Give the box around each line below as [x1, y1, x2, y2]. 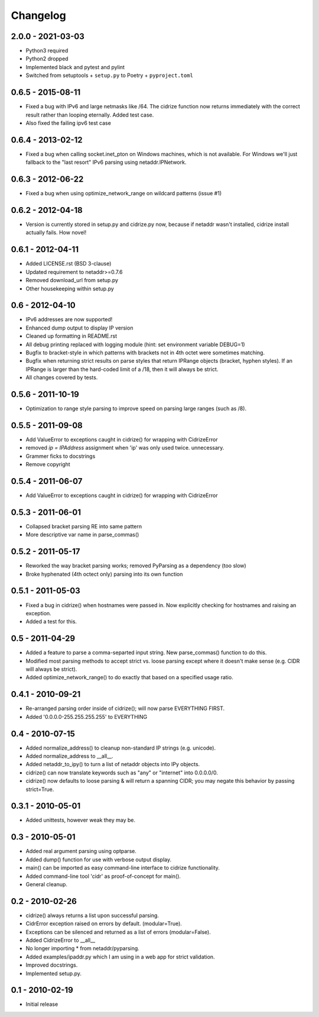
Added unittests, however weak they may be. [25, 816, 136, 824]
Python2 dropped [25, 55, 69, 62]
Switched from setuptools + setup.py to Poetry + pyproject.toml [25, 72, 193, 79]
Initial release [25, 1000, 58, 1008]
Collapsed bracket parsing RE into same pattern [25, 522, 142, 530]
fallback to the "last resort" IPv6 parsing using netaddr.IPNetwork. [25, 159, 187, 166]
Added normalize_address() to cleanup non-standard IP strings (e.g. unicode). [25, 744, 216, 751]
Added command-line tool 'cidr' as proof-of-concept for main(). [25, 873, 181, 880]
